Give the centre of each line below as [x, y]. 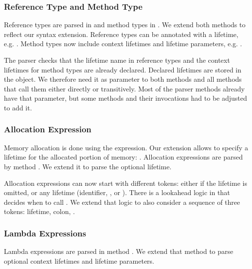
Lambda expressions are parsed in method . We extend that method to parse [119, 251]
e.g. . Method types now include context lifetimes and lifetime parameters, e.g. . [123, 44]
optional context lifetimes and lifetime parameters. [79, 260]
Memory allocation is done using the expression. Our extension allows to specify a [126, 147]
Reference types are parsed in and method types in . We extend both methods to [125, 25]
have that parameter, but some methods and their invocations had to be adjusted [126, 98]
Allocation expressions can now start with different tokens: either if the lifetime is [126, 183]
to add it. [18, 107]
